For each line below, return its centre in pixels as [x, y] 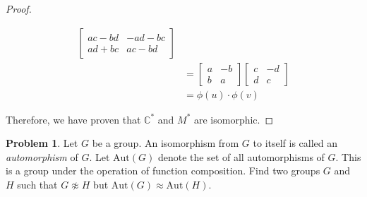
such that [37, 185]
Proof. [19, 8]
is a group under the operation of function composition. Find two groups [163, 171]
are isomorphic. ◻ [234, 119]
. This [348, 156]
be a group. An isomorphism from [166, 143]
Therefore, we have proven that [73, 119]
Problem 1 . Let [42, 143]
